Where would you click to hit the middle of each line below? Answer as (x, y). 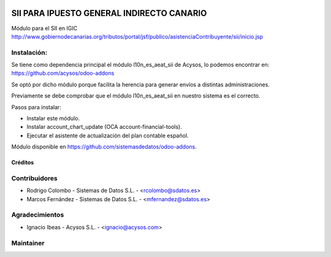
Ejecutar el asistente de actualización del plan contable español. (108, 136)
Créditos (23, 163)
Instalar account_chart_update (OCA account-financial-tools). (104, 127)
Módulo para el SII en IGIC (44, 28)
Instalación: (29, 52)
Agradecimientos (38, 215)
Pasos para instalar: (36, 107)
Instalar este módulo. (53, 118)
